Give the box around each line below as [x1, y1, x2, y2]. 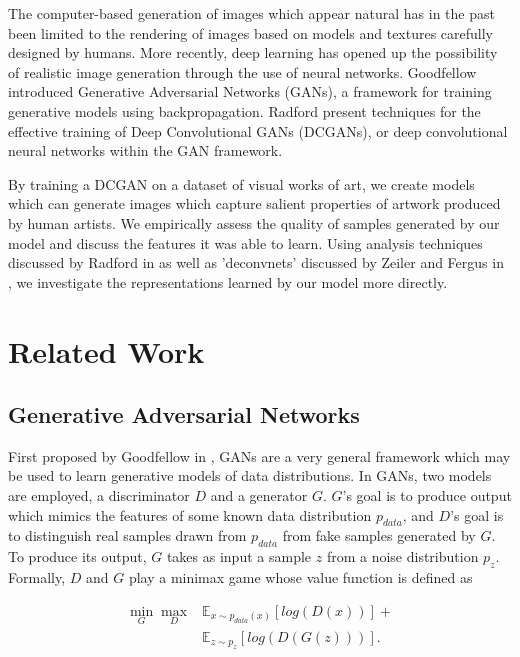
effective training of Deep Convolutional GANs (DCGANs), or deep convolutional [8, 120, 508, 141]
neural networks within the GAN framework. [8, 140, 283, 161]
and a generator [210, 485, 308, 506]
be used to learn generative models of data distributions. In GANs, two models [8, 465, 492, 486]
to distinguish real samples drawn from [8, 525, 247, 546]
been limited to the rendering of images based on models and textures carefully [8, 22, 494, 43]
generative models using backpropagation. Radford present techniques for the [8, 100, 481, 121]
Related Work [8, 330, 205, 371]
